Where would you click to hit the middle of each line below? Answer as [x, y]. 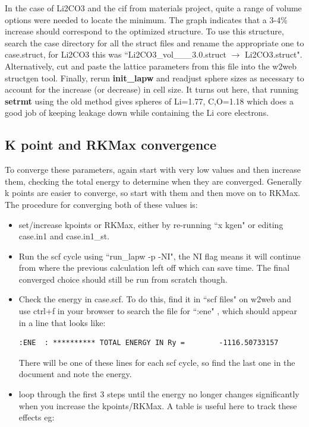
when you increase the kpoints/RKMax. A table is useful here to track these [158, 405]
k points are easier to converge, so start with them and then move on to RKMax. [153, 193]
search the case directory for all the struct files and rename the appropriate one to [154, 42]
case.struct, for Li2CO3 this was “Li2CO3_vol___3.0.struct [116, 54]
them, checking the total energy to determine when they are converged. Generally [153, 181]
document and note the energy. [75, 374]
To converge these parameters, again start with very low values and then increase [153, 170]
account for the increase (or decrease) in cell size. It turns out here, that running [152, 89]
